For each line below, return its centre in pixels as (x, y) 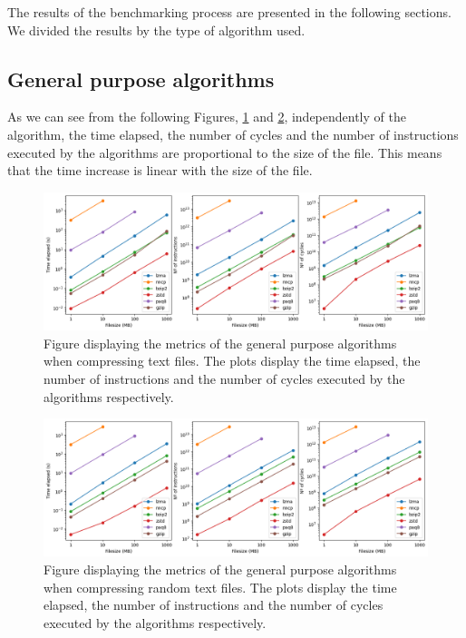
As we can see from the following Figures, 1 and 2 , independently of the (207, 117)
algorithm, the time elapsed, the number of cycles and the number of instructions (233, 134)
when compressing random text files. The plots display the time (220, 587)
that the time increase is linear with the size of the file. (160, 170)
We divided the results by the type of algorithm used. (156, 29)
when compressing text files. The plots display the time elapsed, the (232, 361)
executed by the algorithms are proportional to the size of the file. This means (225, 152)
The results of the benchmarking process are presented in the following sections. (229, 12)
